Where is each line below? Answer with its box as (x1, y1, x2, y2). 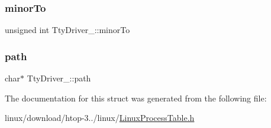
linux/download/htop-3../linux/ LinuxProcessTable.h (5, 111, 195, 124)
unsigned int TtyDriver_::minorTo (5, 24, 130, 36)
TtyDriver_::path (27, 72, 91, 84)
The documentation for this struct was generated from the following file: (5, 91, 267, 104)
